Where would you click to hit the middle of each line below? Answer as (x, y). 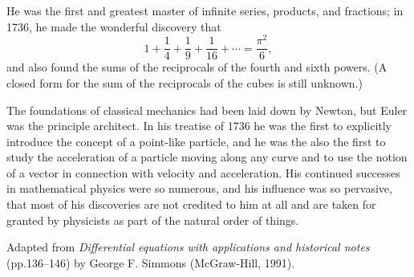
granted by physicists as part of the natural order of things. (153, 220)
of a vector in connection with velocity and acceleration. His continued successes (203, 172)
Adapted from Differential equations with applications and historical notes (188, 247)
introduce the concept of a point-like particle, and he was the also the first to (196, 141)
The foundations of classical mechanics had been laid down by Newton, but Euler (207, 110)
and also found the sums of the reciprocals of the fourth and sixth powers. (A (197, 67)
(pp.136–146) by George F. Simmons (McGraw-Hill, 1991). (151, 262)
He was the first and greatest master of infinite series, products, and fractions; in (205, 10)
